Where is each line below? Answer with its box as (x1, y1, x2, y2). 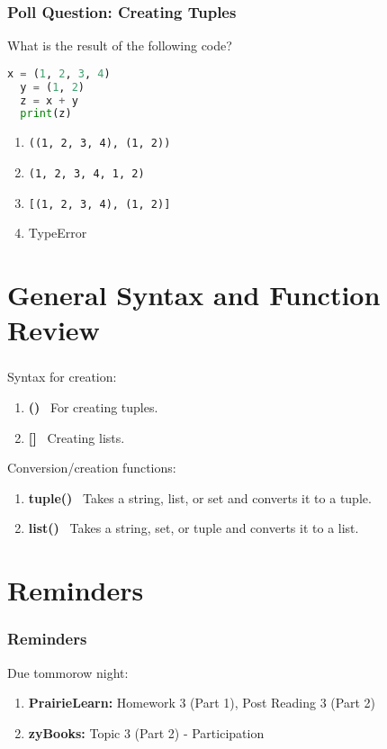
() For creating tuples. (28, 397, 158, 416)
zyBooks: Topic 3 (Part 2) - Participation (28, 723, 265, 742)
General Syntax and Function (7, 276, 381, 313)
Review (7, 311, 100, 348)
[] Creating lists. (28, 428, 125, 447)
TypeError (28, 223, 87, 242)
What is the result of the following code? (7, 36, 232, 55)
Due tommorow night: (7, 663, 129, 681)
